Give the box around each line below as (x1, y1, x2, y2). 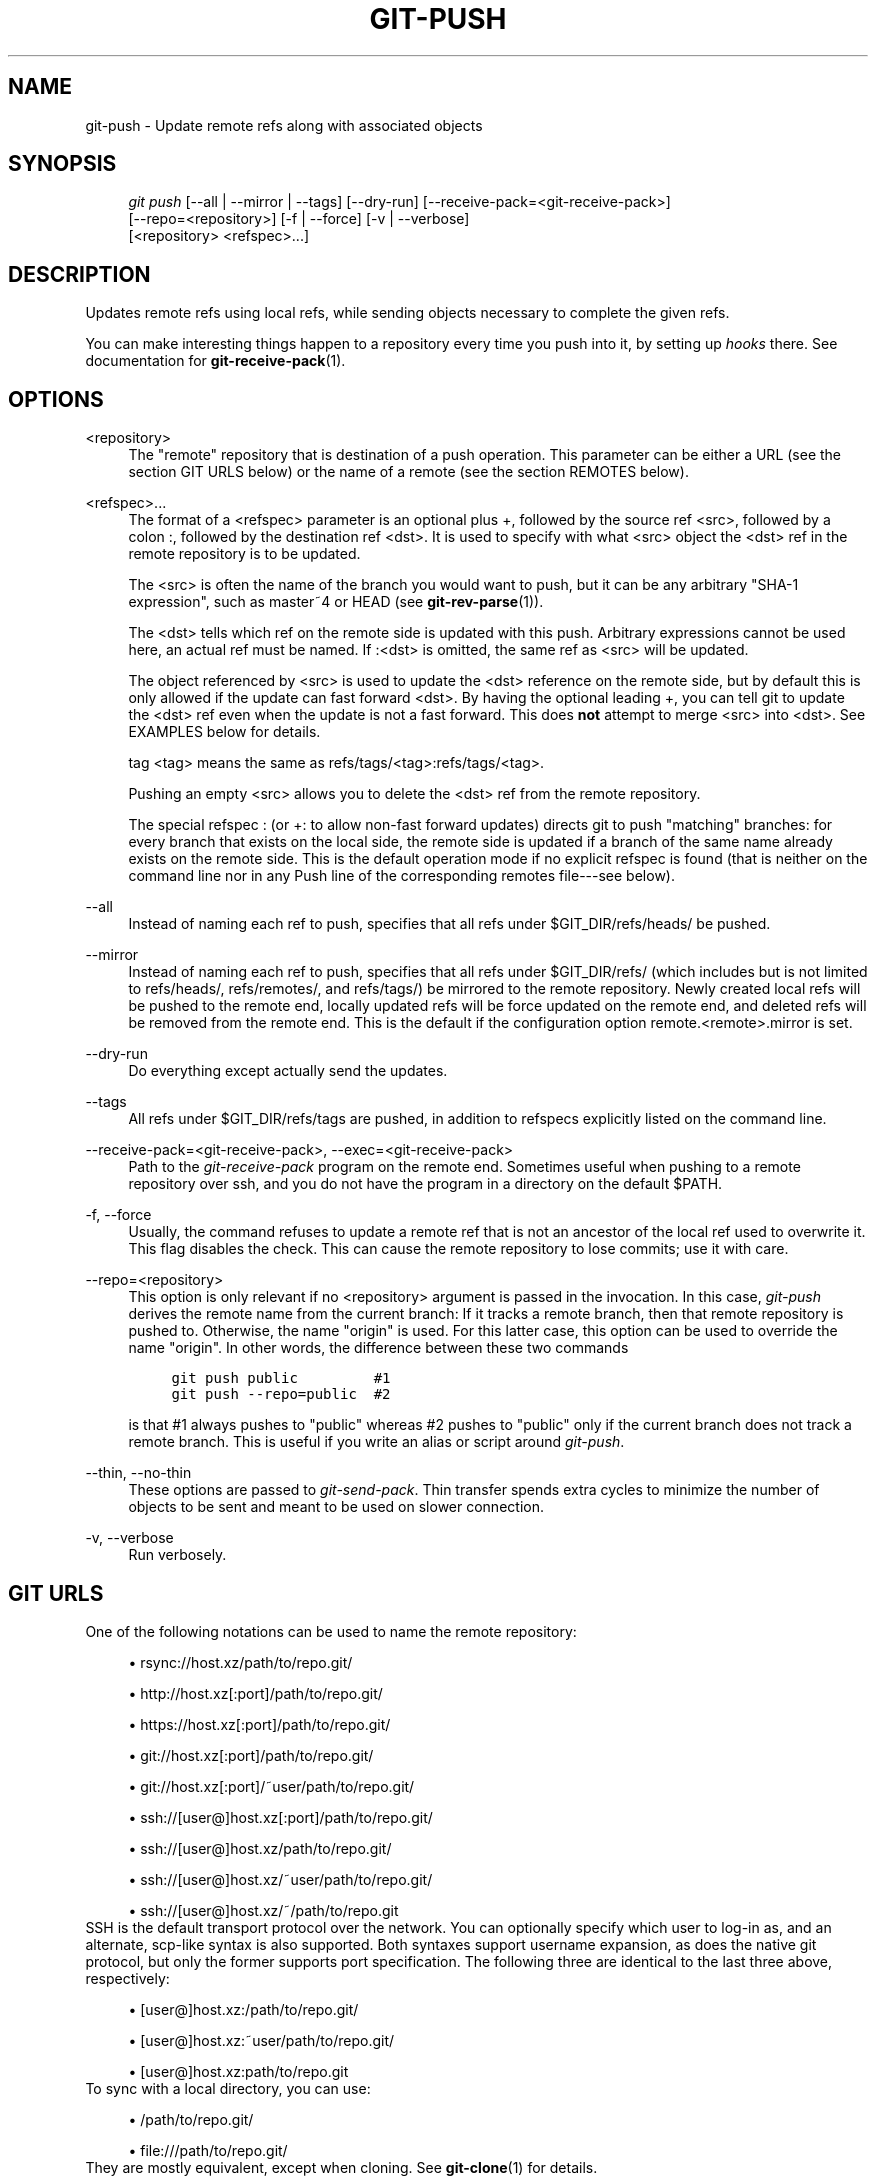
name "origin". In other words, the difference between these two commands (128, 1339, 629, 1357)
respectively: (85, 1969, 170, 1987)
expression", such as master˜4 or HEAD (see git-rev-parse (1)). (128, 593, 544, 611)
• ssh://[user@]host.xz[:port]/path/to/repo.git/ (128, 1808, 433, 1826)
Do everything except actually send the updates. (128, 1062, 448, 1080)
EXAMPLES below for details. (128, 723, 321, 741)
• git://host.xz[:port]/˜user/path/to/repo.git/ (128, 1777, 415, 1795)
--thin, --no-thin (85, 1464, 192, 1482)
